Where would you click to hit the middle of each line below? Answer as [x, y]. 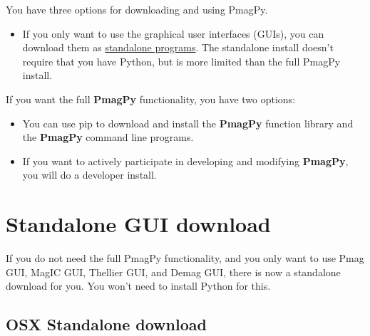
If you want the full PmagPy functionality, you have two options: [151, 99]
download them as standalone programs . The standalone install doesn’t [178, 47]
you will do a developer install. [89, 175]
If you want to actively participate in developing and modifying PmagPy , [185, 161]
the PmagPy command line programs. [108, 137]
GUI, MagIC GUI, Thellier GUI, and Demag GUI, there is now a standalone [173, 272]
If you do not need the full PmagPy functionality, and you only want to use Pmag [185, 258]
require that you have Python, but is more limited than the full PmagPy [181, 61]
